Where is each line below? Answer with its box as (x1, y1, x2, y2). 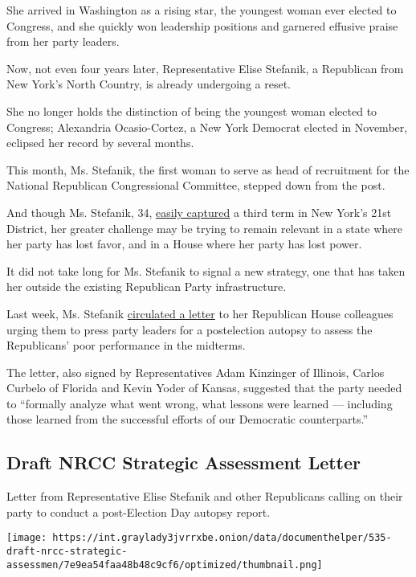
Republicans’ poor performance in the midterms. (6, 337, 246, 354)
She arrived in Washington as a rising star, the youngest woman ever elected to (6, 2, 397, 18)
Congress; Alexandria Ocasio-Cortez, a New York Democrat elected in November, (6, 118, 408, 135)
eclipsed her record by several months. (6, 134, 194, 151)
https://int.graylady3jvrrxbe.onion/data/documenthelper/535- (52, 532, 392, 544)
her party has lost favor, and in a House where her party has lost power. (6, 235, 362, 252)
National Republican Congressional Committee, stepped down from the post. (6, 177, 385, 194)
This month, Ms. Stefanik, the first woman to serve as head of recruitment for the (6, 161, 410, 178)
